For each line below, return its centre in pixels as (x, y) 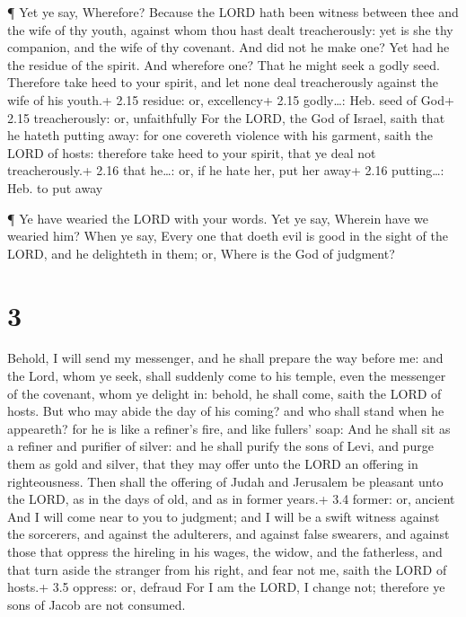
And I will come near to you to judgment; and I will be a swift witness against (224, 516)
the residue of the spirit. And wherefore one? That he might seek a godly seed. (224, 64)
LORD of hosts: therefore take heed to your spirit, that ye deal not (192, 152)
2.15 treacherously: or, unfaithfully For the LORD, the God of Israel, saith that (226, 117)
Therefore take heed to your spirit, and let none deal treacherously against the (223, 82)
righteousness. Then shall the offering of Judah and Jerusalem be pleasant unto (225, 481)
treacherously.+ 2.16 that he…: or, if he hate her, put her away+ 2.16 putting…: (226, 170)
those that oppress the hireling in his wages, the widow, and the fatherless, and (225, 551)
